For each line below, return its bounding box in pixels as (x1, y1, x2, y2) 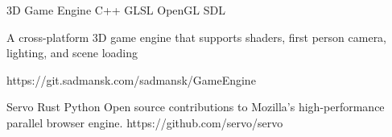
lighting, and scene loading (6, 44, 138, 61)
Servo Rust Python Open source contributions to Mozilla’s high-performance (6, 98, 385, 115)
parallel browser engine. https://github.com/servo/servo (6, 114, 283, 131)
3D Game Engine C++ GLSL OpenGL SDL (6, 2, 225, 18)
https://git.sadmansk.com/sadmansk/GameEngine (6, 71, 256, 88)
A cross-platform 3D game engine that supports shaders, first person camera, (6, 28, 387, 45)
